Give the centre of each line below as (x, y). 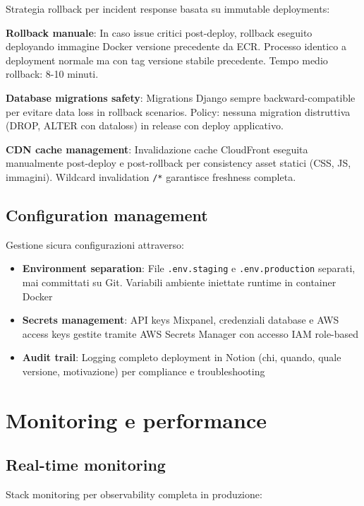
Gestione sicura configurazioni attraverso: (95, 244)
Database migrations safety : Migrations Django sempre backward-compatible (181, 97)
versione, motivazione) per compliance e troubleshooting (144, 371)
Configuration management (107, 214)
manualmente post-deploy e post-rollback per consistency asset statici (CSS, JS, (178, 163)
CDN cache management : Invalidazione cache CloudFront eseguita (157, 149)
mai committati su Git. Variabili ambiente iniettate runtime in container (179, 282)
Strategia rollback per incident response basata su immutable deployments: (168, 8)
